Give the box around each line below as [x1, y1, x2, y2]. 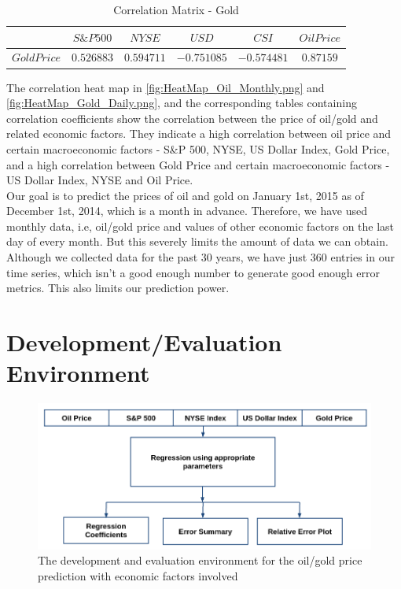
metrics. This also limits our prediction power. [6, 280, 230, 296]
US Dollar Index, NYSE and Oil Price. [6, 172, 193, 188]
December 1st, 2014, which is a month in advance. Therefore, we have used [6, 202, 367, 219]
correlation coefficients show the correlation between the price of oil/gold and [6, 109, 378, 126]
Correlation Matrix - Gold [113, 2, 239, 17]
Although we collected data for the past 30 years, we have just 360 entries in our [6, 249, 395, 265]
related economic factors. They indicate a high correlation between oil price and [6, 125, 392, 142]
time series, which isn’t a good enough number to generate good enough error [6, 264, 380, 280]
